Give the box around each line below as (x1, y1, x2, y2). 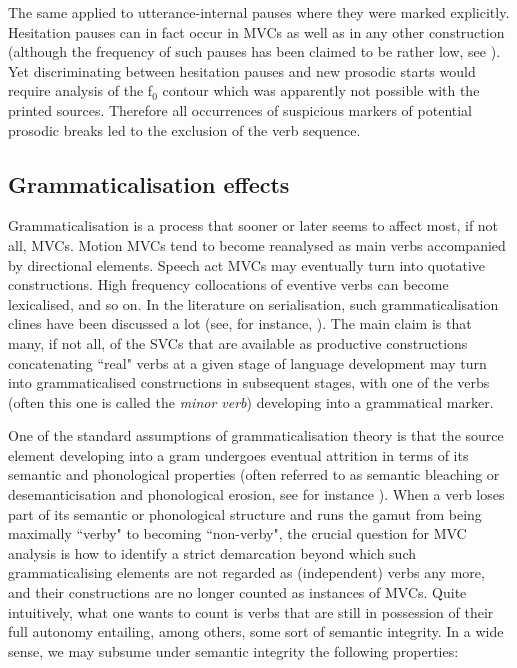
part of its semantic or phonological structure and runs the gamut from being (8, 503, 482, 524)
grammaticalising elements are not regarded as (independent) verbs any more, (8, 562, 485, 583)
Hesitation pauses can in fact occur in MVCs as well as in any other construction (8, 21, 505, 42)
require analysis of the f (8, 80, 153, 101)
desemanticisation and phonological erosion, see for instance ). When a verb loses (8, 484, 505, 505)
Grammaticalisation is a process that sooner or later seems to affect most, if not (8, 215, 499, 236)
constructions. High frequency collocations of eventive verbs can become (8, 274, 449, 295)
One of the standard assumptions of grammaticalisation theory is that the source (8, 425, 504, 446)
